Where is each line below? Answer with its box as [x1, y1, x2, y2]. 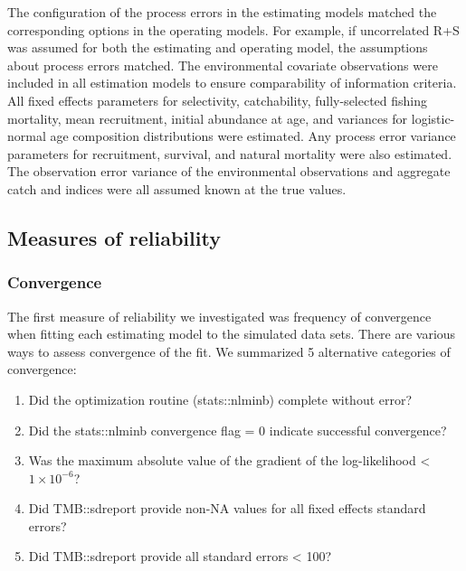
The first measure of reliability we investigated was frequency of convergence [7, 306, 432, 325]
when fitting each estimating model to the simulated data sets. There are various [7, 324, 456, 343]
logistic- [411, 108, 455, 127]
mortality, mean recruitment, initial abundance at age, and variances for [7, 108, 408, 127]
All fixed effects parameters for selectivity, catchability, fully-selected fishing [7, 90, 428, 109]
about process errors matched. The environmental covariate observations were [7, 55, 438, 74]
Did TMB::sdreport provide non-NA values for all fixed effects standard [28, 499, 426, 518]
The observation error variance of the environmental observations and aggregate [7, 162, 451, 181]
